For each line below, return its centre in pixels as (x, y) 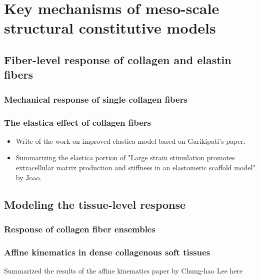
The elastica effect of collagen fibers (78, 122)
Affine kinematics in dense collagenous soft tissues (107, 252)
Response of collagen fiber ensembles (80, 229)
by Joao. (29, 177)
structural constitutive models (110, 28)
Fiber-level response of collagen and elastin (118, 59)
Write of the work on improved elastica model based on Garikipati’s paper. (130, 141)
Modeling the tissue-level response (95, 204)
